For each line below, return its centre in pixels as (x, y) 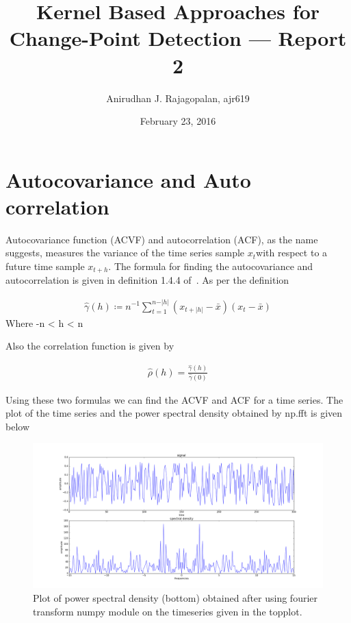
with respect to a (292, 253)
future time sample (45, 266)
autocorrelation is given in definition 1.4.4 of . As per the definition (147, 280)
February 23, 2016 (178, 121)
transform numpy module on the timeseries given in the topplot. (168, 611)
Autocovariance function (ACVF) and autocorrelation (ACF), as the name (162, 239)
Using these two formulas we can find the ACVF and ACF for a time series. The (174, 399)
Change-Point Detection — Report (178, 38)
